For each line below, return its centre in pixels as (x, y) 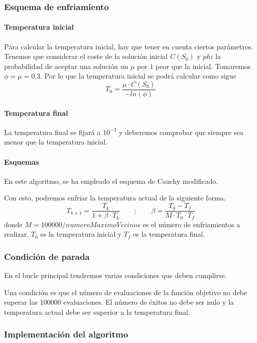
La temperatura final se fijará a (52, 132)
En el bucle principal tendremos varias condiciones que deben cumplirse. (115, 275)
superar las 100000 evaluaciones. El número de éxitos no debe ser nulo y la (119, 302)
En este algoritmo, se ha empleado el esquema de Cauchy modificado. (111, 181)
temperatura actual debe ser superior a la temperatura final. (97, 312)
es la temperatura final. (169, 234)
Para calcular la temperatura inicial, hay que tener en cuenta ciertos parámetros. (129, 46)
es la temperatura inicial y (81, 234)
